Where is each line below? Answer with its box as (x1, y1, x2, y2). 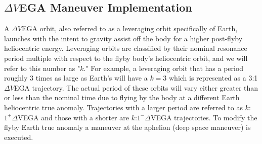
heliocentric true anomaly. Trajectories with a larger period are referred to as (4, 102, 243, 112)
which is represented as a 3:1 (168, 73, 258, 83)
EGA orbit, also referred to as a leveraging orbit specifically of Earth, (22, 23, 238, 34)
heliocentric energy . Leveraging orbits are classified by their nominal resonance (4, 43, 247, 53)
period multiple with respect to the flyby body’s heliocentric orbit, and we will (4, 52, 248, 63)
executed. (4, 131, 33, 142)
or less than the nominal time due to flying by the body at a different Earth (4, 92, 240, 103)
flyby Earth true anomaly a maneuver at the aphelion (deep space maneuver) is (4, 122, 251, 132)
